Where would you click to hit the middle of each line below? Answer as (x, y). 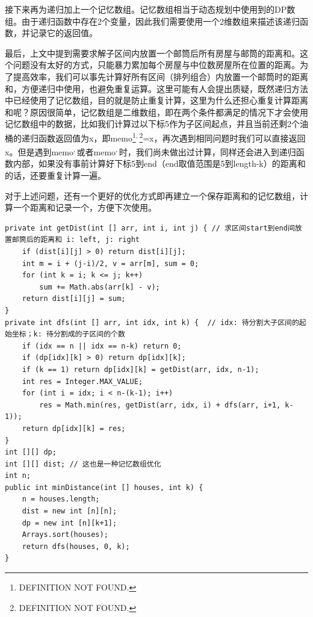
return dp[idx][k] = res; (74, 428)
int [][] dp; (31, 452)
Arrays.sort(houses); (65, 535)
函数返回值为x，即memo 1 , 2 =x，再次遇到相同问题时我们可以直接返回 (172, 137)
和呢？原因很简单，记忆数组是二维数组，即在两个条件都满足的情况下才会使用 (156, 112)
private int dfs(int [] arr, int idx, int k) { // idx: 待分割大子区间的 (152, 322)
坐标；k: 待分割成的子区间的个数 (68, 334)
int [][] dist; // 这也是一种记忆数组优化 (83, 464)
